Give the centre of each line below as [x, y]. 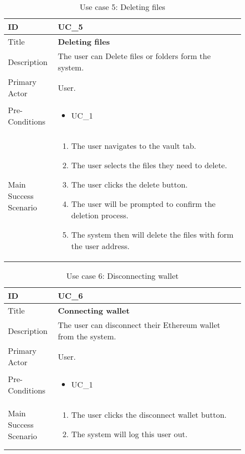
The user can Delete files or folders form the [134, 56]
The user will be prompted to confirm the [144, 204]
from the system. [87, 336]
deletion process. [100, 215]
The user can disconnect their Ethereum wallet [139, 325]
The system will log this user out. [129, 434]
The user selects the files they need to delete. [149, 165]
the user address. [100, 246]
